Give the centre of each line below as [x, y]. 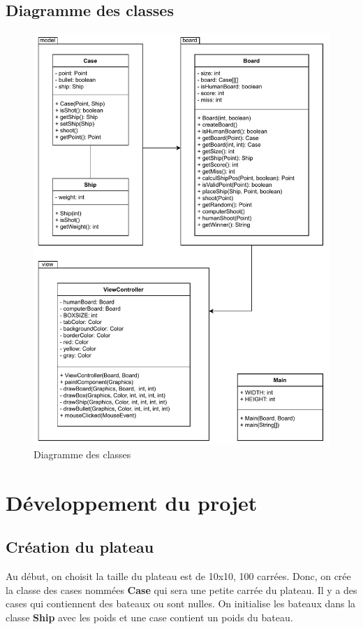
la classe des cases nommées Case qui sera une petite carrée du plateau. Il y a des [181, 589]
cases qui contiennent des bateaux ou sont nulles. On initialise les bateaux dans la [181, 603]
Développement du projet [132, 502]
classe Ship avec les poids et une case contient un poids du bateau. [149, 617]
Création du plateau [80, 547]
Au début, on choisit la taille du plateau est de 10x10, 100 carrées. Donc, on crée [178, 576]
